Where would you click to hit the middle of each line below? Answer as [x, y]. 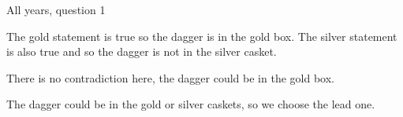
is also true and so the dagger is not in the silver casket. [142, 51]
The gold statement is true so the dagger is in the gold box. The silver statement [202, 36]
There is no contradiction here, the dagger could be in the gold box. [170, 77]
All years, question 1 [56, 9]
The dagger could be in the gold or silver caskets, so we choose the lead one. [191, 104]
